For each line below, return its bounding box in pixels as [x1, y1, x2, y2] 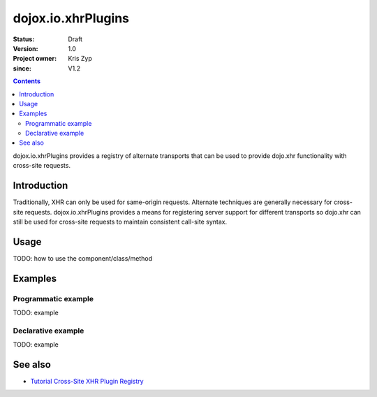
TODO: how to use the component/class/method [13, 254, 153, 262]
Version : [13, 44, 38, 52]
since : [13, 64, 31, 73]
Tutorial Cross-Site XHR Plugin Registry [30, 377, 144, 386]
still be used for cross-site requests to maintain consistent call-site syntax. [13, 217, 227, 226]
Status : [13, 35, 35, 43]
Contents [13, 77, 41, 85]
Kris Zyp [68, 55, 92, 63]
